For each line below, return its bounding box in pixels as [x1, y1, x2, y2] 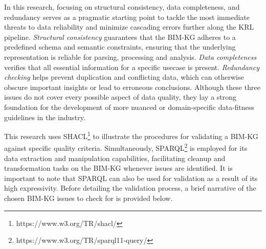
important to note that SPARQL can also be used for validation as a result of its [4, 172, 258, 183]
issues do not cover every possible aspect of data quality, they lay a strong [4, 92, 237, 102]
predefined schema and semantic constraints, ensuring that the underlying [4, 41, 236, 52]
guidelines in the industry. [4, 111, 85, 122]
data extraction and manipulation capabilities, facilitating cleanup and [4, 152, 226, 163]
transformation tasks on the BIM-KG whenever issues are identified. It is [4, 163, 233, 173]
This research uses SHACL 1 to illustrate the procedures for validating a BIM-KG [4, 129, 258, 141]
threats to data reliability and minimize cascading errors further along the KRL [4, 21, 254, 32]
